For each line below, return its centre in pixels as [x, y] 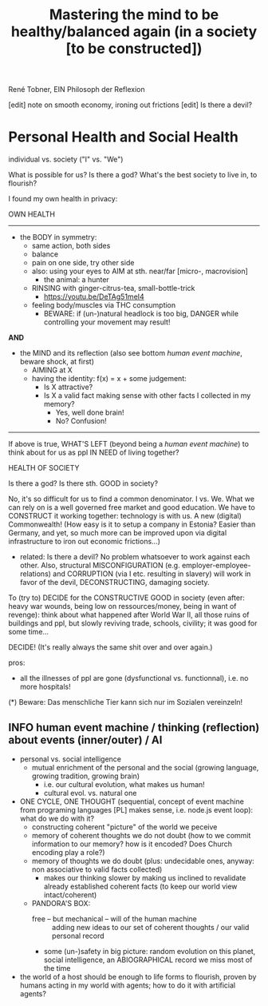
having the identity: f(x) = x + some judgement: [109, 379]
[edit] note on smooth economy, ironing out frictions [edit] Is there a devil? [130, 105]
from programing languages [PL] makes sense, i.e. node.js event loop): [136, 809]
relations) [35, 574]
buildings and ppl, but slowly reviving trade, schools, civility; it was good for [133, 623]
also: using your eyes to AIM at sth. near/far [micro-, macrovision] [140, 271]
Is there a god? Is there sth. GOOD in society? [83, 483]
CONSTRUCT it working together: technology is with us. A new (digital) [125, 516]
